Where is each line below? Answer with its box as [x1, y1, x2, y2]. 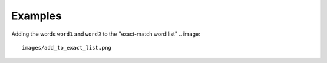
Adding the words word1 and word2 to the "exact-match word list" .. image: [11, 30, 200, 38]
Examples [11, 9, 62, 22]
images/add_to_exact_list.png [22, 44, 112, 51]
